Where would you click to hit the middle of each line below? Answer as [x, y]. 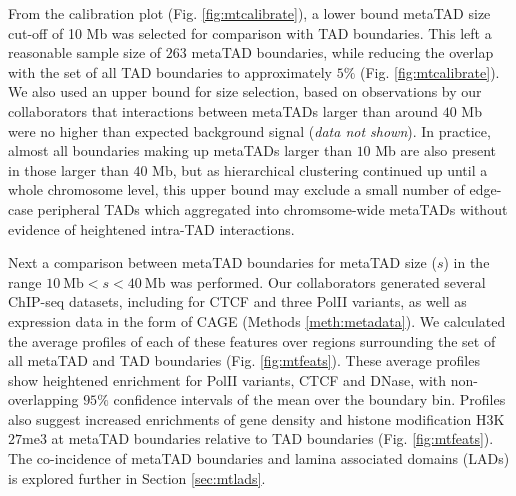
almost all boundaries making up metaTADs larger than [180, 150]
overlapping [43, 399]
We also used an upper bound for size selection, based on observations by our [245, 91]
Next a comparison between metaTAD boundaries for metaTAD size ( [222, 262]
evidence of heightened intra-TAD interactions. [151, 228]
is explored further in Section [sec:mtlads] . [137, 477]
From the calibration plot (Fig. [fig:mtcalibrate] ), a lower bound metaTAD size [249, 13]
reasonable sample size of [85, 52]
